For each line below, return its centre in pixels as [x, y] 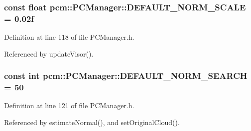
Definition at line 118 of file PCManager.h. [69, 37]
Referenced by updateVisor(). [49, 53]
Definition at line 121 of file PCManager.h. [69, 105]
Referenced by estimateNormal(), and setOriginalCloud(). [92, 122]
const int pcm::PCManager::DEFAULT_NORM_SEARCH [126, 76]
